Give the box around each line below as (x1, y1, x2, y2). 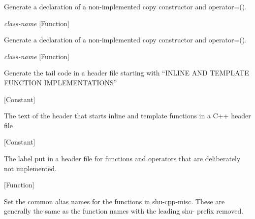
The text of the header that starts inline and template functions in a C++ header (4, 110, 251, 121)
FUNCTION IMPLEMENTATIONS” (4, 77, 117, 87)
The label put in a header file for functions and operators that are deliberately (4, 153, 241, 163)
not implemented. (4, 163, 57, 173)
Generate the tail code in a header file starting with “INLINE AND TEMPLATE (4, 68, 249, 78)
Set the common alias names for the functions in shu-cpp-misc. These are (4, 196, 225, 206)
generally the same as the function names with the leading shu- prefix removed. (4, 206, 244, 216)
